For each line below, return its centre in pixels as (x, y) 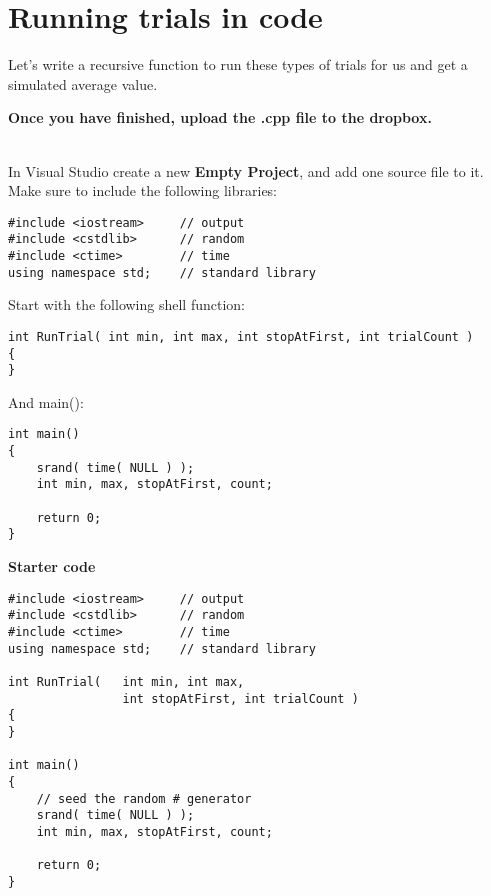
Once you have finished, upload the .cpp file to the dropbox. (220, 117)
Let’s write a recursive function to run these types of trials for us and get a (238, 64)
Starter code (52, 566)
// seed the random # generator (144, 798)
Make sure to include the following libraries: (143, 190)
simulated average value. (83, 83)
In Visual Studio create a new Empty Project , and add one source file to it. (246, 170)
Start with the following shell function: (126, 304)
